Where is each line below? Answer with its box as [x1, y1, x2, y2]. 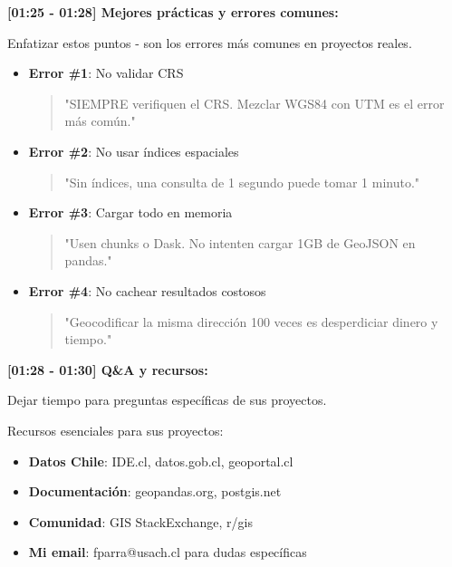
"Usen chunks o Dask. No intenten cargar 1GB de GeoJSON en [64, 233, 416, 252]
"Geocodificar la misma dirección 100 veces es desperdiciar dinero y [64, 312, 438, 331]
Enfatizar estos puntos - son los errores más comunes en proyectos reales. [7, 33, 412, 52]
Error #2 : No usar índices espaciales [28, 141, 239, 160]
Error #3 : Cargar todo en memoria [28, 203, 233, 222]
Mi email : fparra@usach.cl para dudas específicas [28, 543, 307, 562]
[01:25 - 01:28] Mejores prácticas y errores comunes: [7, 3, 339, 21]
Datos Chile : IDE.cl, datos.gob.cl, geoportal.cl [28, 451, 293, 470]
